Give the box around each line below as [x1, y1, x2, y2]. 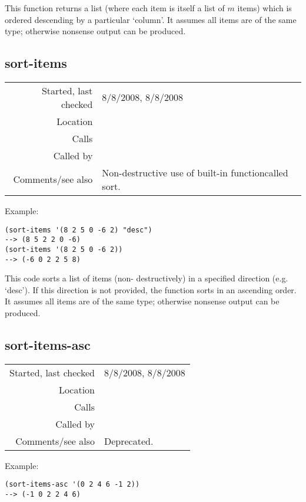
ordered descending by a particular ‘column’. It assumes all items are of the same [5, 13, 297, 25]
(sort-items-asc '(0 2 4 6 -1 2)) [5, 480, 140, 489]
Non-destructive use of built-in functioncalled [102, 165, 288, 179]
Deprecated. [104, 434, 154, 448]
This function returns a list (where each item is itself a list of [5, 2, 225, 14]
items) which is [237, 2, 292, 14]
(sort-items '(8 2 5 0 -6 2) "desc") [5, 225, 152, 234]
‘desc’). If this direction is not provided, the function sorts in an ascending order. [5, 283, 297, 296]
